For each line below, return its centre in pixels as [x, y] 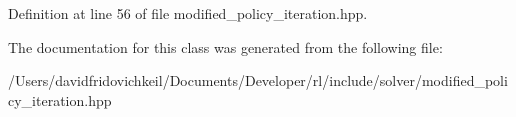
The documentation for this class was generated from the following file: [225, 46]
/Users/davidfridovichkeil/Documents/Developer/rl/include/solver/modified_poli [258, 80]
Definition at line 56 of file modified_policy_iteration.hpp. [188, 13]
